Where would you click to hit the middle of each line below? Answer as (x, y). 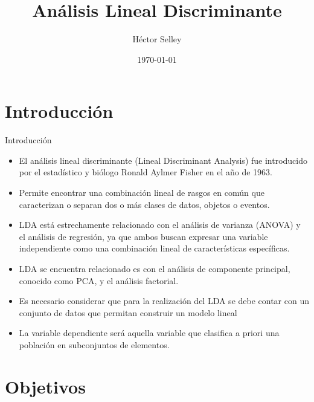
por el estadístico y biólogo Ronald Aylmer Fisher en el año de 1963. (146, 172)
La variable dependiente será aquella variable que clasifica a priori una (149, 333)
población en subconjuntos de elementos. (94, 344)
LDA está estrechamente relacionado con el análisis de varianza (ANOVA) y (160, 225)
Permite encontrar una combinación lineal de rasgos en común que (142, 193)
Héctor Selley (157, 39)
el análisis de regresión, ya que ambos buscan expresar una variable (143, 236)
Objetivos (45, 386)
